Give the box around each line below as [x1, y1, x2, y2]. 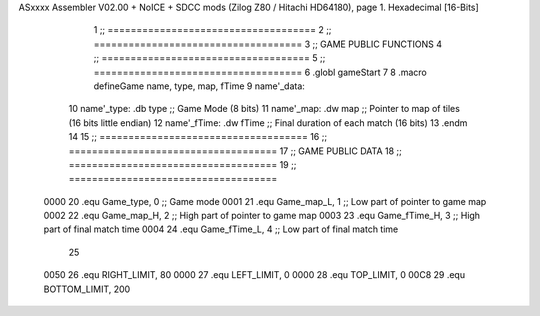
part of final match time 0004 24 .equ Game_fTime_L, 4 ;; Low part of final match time [43, 223, 399, 235]
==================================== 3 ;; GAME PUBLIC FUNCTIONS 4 [93, 38, 442, 50]
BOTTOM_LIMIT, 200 [43, 283, 131, 295]
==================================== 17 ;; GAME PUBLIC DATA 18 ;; [68, 145, 402, 157]
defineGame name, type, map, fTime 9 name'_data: [93, 80, 305, 92]
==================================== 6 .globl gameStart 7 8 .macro [93, 66, 427, 78]
